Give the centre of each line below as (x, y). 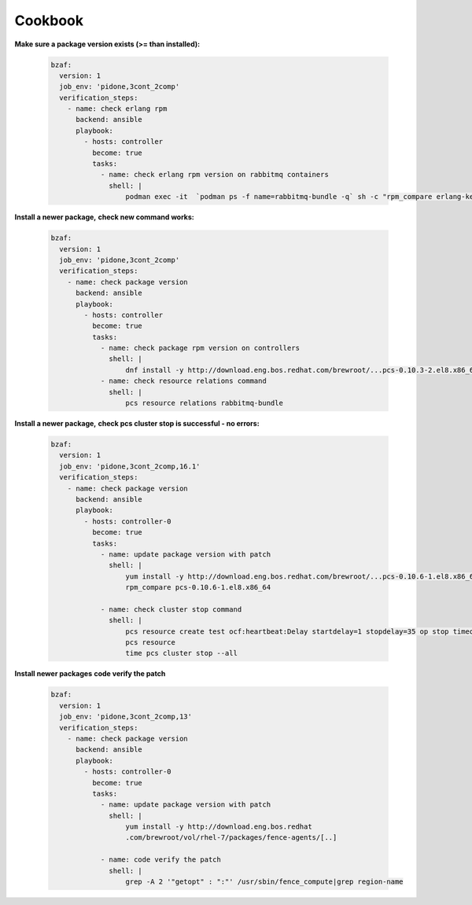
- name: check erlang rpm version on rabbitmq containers (215, 175)
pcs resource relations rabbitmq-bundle (204, 403)
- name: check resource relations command (183, 381)
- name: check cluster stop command (171, 609)
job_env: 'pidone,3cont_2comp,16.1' (130, 466)
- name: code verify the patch (161, 860)
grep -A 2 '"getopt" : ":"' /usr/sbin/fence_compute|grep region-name (265, 882)
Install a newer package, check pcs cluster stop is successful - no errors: (137, 424)
